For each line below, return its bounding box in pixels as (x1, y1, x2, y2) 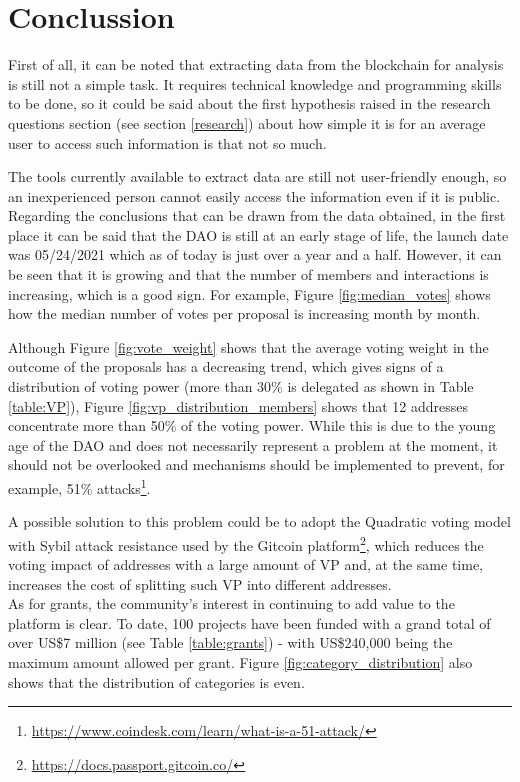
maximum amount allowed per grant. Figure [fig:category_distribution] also (8, 652, 473, 673)
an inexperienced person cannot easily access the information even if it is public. (8, 185, 501, 206)
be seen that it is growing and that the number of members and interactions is (8, 264, 489, 285)
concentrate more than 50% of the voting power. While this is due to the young (8, 415, 496, 436)
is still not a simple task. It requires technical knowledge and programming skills (8, 73, 502, 94)
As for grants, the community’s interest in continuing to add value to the (8, 593, 455, 614)
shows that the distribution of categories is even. (8, 671, 305, 692)
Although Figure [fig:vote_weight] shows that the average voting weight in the (8, 336, 489, 357)
